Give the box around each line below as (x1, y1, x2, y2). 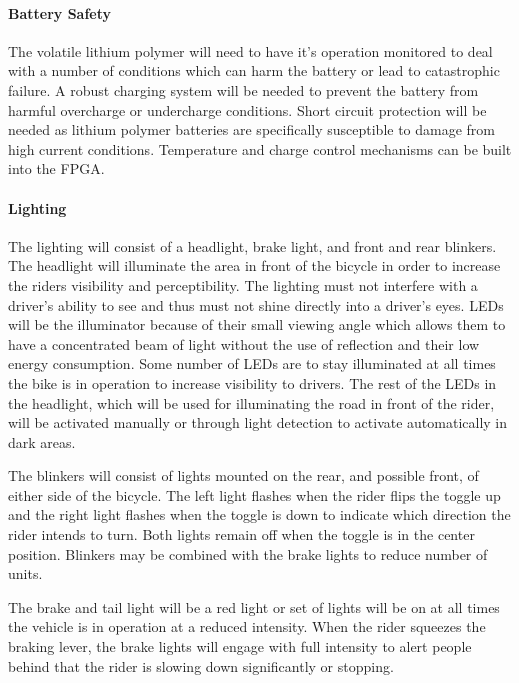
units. (8, 563, 43, 584)
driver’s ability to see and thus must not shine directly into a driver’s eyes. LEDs (8, 294, 504, 315)
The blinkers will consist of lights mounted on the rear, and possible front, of (8, 465, 479, 486)
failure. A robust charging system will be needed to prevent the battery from (8, 79, 479, 100)
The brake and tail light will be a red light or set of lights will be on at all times (8, 596, 500, 617)
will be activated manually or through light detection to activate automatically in (8, 412, 508, 433)
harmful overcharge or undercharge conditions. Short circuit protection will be (8, 99, 487, 120)
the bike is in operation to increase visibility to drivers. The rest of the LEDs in (8, 372, 497, 393)
